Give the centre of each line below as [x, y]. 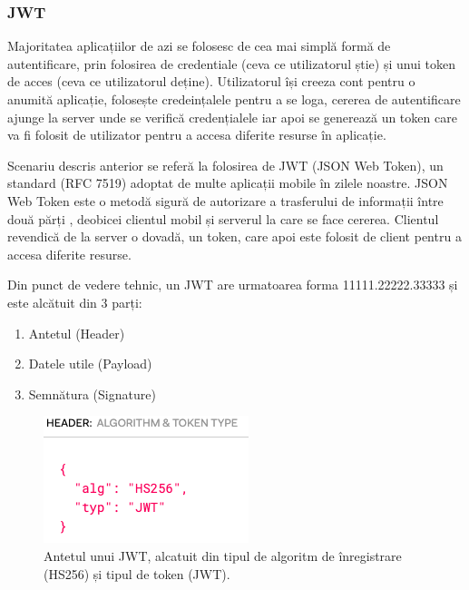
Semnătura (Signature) [92, 393]
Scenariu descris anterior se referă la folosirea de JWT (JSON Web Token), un [225, 165]
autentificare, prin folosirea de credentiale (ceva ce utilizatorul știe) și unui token [231, 63]
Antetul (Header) [77, 333]
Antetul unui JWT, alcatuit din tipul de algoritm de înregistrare [223, 555]
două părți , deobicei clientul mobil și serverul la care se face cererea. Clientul [223, 218]
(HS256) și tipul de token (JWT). [137, 573]
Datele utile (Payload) [90, 364]
